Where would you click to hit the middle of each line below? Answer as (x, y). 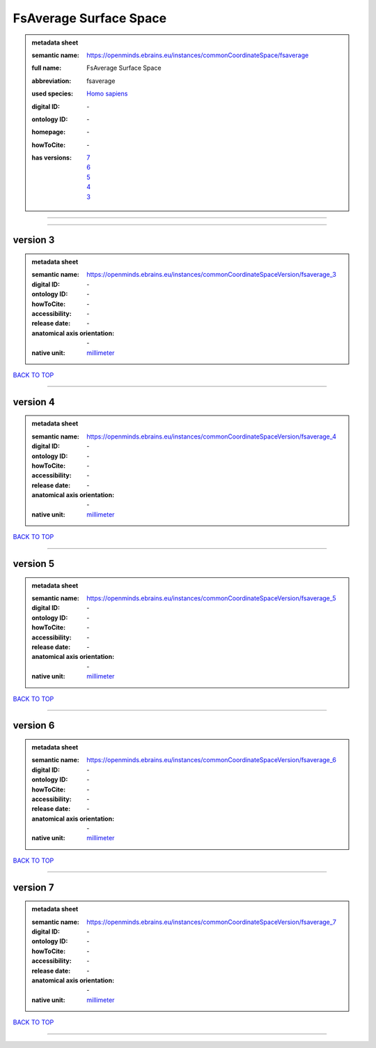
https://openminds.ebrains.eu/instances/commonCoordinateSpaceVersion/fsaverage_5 (212, 598)
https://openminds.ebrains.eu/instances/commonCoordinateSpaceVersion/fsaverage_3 (212, 275)
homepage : (49, 132)
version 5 (34, 564)
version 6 (34, 726)
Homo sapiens (107, 93)
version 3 (34, 240)
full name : (47, 68)
